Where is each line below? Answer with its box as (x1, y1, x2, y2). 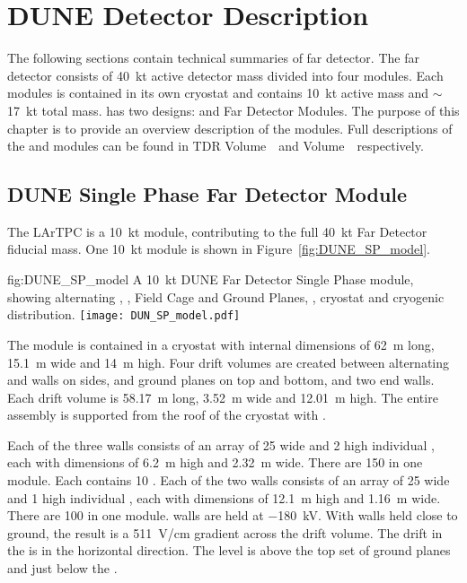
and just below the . (7, 559, 118, 578)
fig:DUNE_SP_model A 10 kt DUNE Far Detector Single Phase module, (7, 270, 414, 289)
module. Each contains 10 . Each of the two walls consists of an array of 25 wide (7, 471, 450, 490)
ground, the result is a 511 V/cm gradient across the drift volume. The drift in (7, 523, 443, 542)
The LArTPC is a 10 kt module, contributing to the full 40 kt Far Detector (7, 222, 427, 240)
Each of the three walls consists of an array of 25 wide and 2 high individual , (7, 435, 435, 454)
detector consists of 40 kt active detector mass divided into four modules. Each (7, 65, 444, 84)
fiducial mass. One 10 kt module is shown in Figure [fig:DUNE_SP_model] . (7, 239, 430, 258)
